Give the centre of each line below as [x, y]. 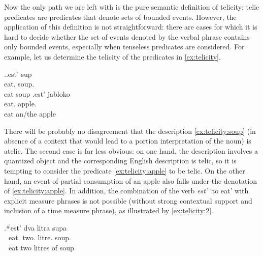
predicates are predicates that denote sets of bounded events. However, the [120, 17]
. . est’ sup [18, 74]
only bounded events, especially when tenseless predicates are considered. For [124, 47]
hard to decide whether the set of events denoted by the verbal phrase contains [127, 36]
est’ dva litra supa [39, 227]
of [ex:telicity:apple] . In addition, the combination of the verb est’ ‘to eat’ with [126, 191]
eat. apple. [20, 104]
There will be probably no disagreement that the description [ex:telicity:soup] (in [130, 131]
